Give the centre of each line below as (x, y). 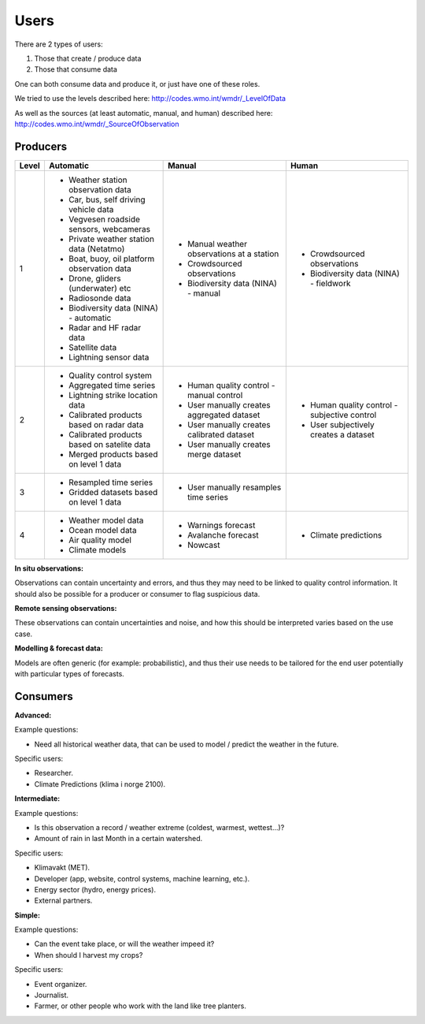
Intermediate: (37, 799)
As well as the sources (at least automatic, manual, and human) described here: (144, 113)
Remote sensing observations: (66, 608)
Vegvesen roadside (104, 219)
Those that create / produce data (88, 58)
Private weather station (111, 239)
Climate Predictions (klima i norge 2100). (100, 784)
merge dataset (214, 454)
